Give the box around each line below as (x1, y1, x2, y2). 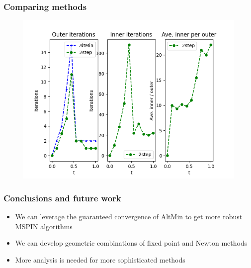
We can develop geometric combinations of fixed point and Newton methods (15, 238, 248, 248)
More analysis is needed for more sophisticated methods (15, 254, 185, 265)
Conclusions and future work (3, 191, 121, 204)
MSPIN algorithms (15, 221, 73, 231)
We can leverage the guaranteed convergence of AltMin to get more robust (15, 211, 243, 222)
